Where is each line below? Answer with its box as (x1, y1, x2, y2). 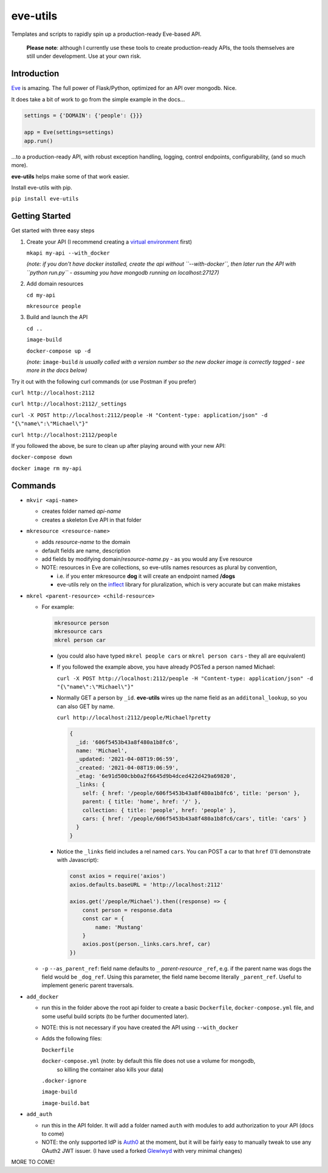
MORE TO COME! (11, 1158, 55, 1166)
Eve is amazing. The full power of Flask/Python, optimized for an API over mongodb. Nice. (11, 84, 237, 92)
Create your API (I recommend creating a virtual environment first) (26, 238, 193, 246)
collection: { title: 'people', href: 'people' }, (82, 807, 236, 814)
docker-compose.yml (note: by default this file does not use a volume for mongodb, (41, 1058, 256, 1065)
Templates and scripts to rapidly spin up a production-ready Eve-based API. (11, 30, 202, 38)
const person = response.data (82, 906, 173, 913)
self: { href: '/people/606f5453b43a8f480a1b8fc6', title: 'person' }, (82, 789, 301, 796)
